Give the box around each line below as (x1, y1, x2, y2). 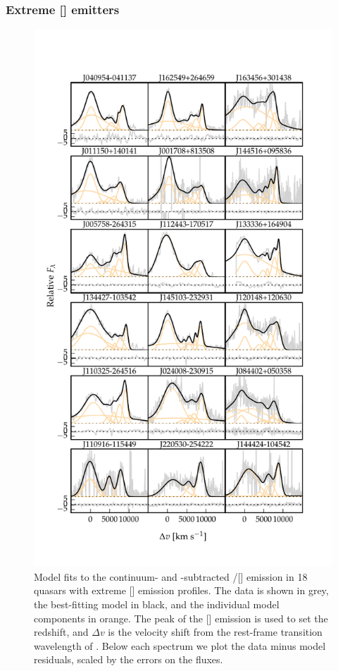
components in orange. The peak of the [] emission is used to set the (34, 610, 328, 625)
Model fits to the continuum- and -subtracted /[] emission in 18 (34, 569, 308, 584)
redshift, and (34, 624, 89, 639)
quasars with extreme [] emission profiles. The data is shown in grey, (34, 583, 329, 598)
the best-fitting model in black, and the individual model (34, 597, 280, 612)
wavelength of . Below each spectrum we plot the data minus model (34, 638, 326, 653)
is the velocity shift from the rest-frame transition (108, 624, 323, 639)
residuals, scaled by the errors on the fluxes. (34, 652, 223, 667)
